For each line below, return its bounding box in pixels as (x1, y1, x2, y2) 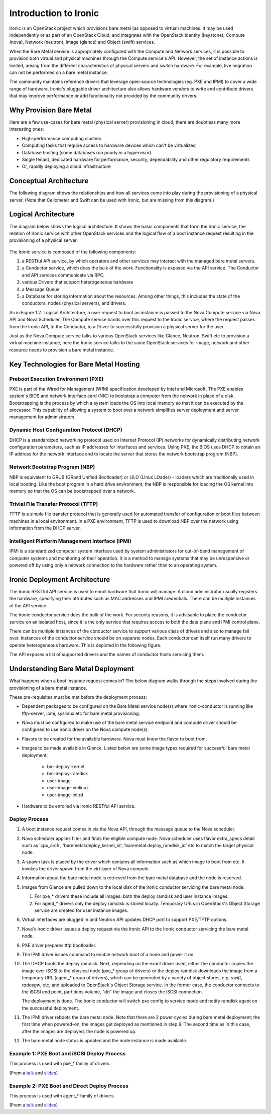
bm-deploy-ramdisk (47, 771, 88, 777)
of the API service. (9, 602, 48, 608)
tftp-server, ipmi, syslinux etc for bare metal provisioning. (22, 710, 141, 716)
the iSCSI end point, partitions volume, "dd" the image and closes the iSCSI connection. (22, 988, 203, 995)
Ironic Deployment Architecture (9, 575, 110, 584)
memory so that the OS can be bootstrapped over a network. (9, 488, 135, 494)
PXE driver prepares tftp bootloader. (22, 942, 96, 948)
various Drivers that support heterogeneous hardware (22, 279, 133, 285)
